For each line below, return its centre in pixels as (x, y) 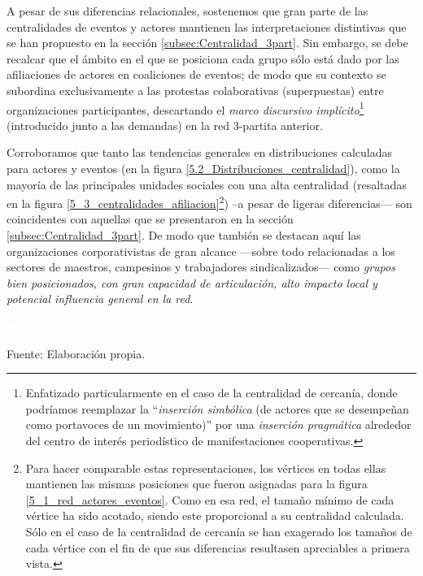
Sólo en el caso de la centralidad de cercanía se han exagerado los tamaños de (219, 531)
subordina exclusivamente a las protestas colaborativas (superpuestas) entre (195, 90)
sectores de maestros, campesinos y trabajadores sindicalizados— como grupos (201, 267)
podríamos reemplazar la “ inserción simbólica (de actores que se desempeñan (217, 408)
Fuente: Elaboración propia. (76, 353)
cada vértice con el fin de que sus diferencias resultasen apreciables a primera (218, 547)
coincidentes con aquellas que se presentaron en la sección (150, 219)
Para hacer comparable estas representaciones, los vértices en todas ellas (206, 468)
